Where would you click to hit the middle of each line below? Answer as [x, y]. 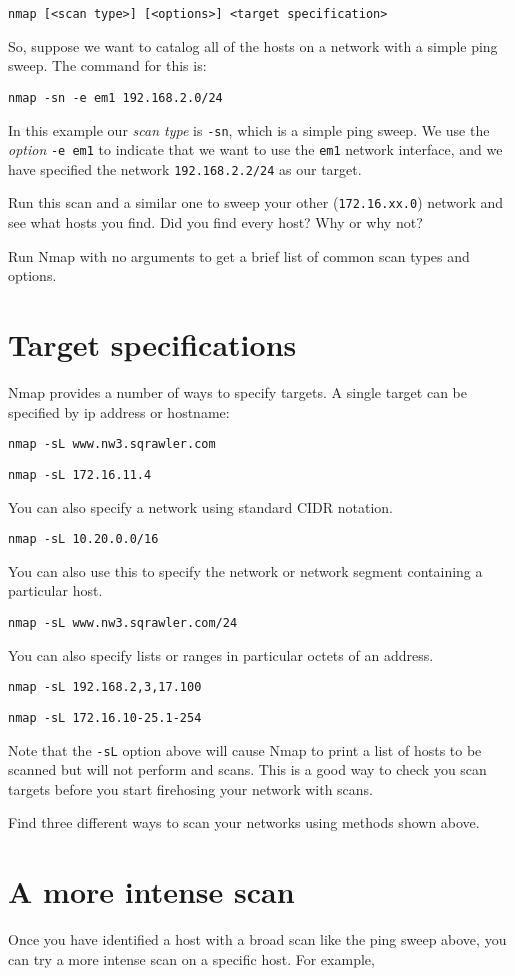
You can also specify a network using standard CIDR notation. [201, 506]
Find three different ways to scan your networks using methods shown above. [244, 822]
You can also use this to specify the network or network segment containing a [245, 570]
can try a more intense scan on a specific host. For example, [191, 958]
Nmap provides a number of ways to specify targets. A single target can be [238, 392]
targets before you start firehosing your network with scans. [191, 788]
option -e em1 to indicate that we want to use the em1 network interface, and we [255, 149]
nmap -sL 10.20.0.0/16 [83, 539]
